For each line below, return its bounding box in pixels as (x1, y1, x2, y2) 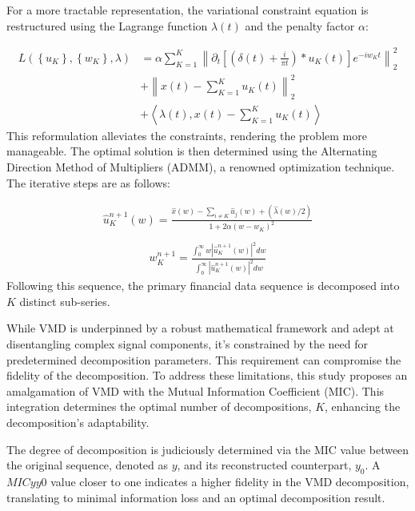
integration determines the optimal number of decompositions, (6, 398, 312, 415)
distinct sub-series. (19, 292, 110, 309)
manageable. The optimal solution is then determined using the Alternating (6, 143, 377, 159)
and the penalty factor (245, 17, 355, 34)
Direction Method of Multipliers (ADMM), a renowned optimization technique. (6, 159, 395, 175)
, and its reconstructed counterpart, (177, 457, 352, 473)
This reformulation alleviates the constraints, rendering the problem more (6, 127, 367, 143)
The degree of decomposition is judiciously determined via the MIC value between (6, 441, 409, 457)
